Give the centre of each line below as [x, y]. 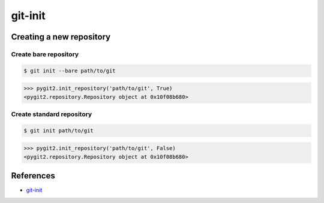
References [33, 176]
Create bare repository [45, 54]
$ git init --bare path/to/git [70, 71]
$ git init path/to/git [59, 131]
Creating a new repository [61, 37]
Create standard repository [52, 114]
